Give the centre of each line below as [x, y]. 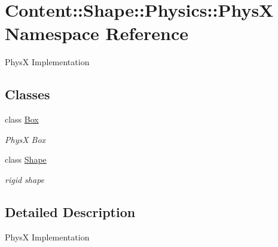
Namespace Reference [97, 33]
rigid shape [25, 179]
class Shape [26, 159]
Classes [28, 94]
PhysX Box [25, 139]
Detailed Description [70, 211]
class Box [22, 119]
